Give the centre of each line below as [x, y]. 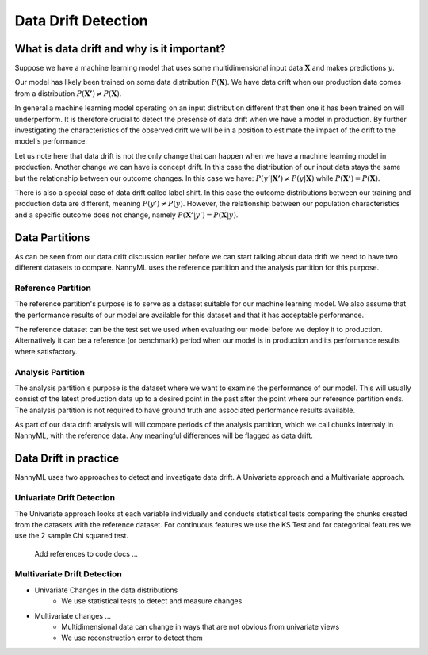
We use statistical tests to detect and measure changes [152, 601]
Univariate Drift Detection [65, 498]
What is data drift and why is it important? [120, 49]
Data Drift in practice [67, 459]
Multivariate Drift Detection [68, 574]
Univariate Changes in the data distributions [106, 590]
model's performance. [51, 141]
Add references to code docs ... [86, 553]
